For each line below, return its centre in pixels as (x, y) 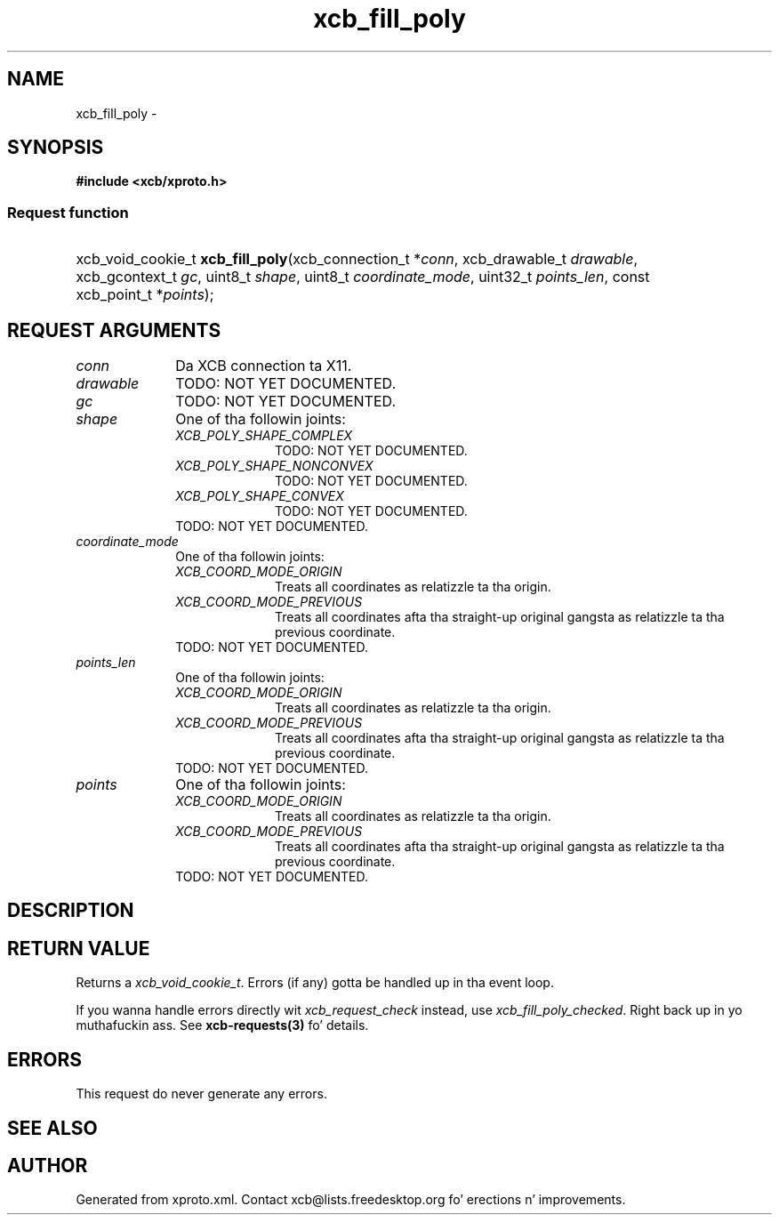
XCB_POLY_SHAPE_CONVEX (260, 496)
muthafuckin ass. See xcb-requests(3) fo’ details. (222, 1025)
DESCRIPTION (71, 911)
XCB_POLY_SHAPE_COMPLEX (264, 436)
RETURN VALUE (79, 948)
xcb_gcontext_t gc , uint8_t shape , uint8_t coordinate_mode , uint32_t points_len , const (363, 277)
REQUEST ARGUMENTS (114, 330)
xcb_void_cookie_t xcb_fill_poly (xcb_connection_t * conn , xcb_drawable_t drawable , (357, 259)
